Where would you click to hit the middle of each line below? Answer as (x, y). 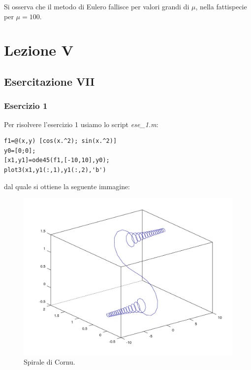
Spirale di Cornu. (49, 362)
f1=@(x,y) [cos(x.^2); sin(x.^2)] (61, 141)
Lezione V (39, 50)
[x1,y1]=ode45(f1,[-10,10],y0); (57, 160)
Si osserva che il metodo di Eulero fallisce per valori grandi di (97, 6)
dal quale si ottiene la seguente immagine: (67, 186)
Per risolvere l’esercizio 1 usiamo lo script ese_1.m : (81, 124)
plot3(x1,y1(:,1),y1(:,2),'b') (55, 170)
